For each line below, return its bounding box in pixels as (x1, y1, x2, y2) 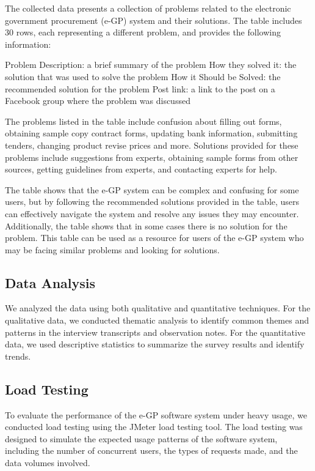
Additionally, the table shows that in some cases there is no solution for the (5, 219, 288, 232)
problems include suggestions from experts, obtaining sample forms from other (5, 150, 299, 163)
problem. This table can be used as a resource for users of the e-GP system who (5, 231, 304, 244)
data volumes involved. (5, 456, 90, 469)
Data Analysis (5, 273, 96, 292)
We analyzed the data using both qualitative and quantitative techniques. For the (5, 302, 311, 314)
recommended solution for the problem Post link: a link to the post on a (5, 82, 275, 95)
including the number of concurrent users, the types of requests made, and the (5, 444, 298, 457)
